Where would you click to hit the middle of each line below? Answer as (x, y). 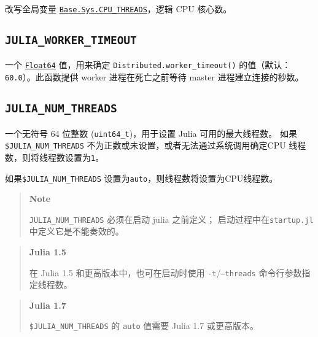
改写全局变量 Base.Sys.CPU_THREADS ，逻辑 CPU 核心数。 (118, 9)
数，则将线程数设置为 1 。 (55, 157)
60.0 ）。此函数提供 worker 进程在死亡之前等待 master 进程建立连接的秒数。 (154, 77)
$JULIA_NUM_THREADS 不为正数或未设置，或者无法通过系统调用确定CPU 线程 (156, 145)
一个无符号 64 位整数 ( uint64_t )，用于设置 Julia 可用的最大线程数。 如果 (151, 133)
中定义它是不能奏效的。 (76, 231)
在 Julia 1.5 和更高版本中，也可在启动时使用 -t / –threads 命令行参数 (165, 272)
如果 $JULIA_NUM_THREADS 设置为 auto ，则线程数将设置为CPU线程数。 (142, 178)
